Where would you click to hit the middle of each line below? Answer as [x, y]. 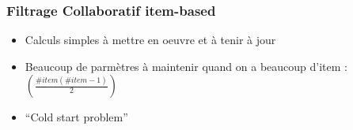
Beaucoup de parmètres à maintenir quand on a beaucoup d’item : [186, 66]
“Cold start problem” [76, 117]
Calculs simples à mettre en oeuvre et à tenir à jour [150, 40]
